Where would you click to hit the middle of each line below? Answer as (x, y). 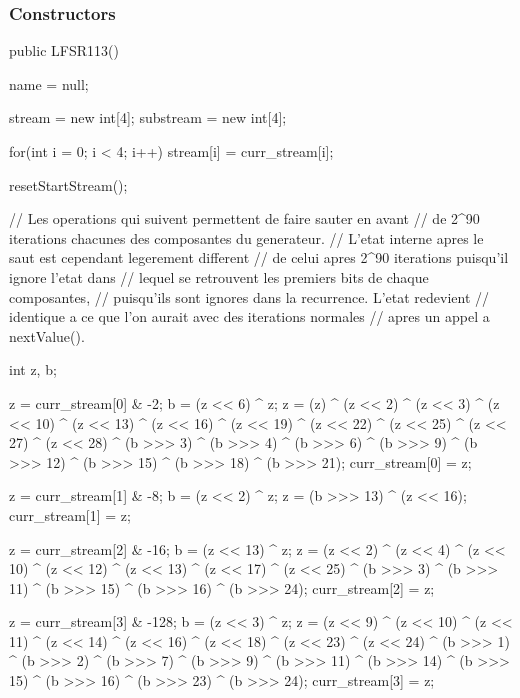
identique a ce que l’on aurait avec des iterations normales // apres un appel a (249, 316)
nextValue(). (47, 335)
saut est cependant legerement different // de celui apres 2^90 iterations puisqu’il (259, 257)
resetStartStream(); (68, 184)
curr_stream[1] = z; (70, 514)
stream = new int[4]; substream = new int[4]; (148, 117)
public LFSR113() (64, 50)
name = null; (49, 83)
